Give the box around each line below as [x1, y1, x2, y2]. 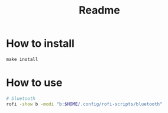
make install [6, 56, 38, 62]
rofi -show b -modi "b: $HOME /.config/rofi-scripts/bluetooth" [6, 101, 163, 107]
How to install [6, 37, 75, 50]
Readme [79, 4, 120, 17]
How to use [6, 76, 63, 89]
